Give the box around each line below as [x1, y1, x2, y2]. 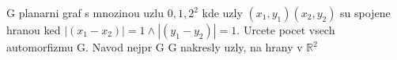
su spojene [340, 5, 391, 20]
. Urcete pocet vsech [236, 22, 335, 37]
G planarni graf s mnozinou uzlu [6, 5, 164, 20]
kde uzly [202, 5, 243, 20]
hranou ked [6, 22, 61, 37]
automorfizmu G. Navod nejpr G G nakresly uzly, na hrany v [6, 39, 303, 55]
